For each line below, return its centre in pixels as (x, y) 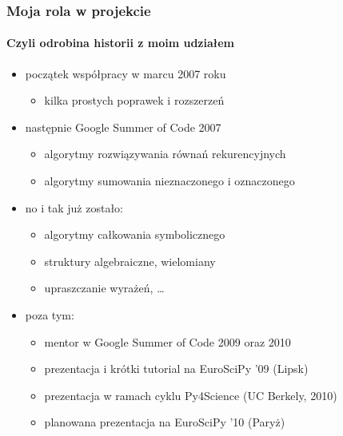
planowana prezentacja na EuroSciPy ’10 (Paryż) (165, 422)
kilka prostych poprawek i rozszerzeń (134, 100)
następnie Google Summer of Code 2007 (123, 127)
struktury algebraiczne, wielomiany (130, 261)
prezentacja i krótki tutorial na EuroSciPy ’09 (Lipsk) (176, 369)
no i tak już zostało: (74, 207)
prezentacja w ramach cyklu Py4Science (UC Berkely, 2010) (191, 395)
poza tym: (50, 314)
